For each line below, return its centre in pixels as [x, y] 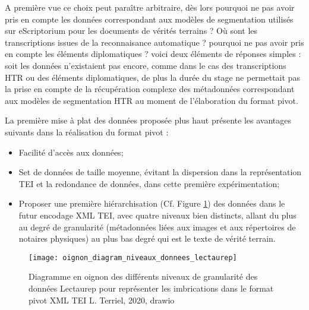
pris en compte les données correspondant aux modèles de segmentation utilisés [149, 19]
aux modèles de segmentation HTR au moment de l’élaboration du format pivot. [152, 100]
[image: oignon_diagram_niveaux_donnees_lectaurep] [133, 257]
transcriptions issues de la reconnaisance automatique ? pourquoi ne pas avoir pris [154, 42]
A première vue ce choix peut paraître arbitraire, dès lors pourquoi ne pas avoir [150, 7]
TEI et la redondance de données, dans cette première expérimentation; [149, 183]
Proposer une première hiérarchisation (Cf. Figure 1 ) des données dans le [152, 203]
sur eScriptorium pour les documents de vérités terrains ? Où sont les [131, 31]
